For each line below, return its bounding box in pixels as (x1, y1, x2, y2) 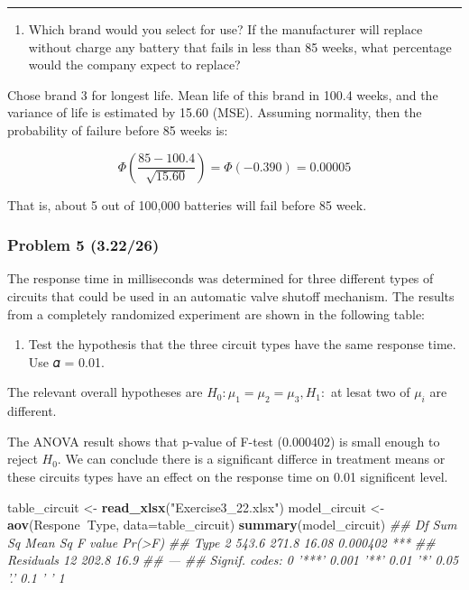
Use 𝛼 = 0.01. (28, 352, 105, 371)
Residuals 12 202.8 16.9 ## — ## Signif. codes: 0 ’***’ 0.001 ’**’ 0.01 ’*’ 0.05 (7, 550, 459, 569)
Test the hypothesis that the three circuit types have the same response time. (28, 335, 456, 354)
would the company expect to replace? (28, 55, 241, 74)
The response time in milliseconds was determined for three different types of (7, 269, 434, 288)
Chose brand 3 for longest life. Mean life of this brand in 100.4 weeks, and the (7, 85, 438, 104)
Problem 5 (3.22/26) (7, 234, 160, 256)
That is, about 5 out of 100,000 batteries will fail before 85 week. (7, 195, 367, 214)
